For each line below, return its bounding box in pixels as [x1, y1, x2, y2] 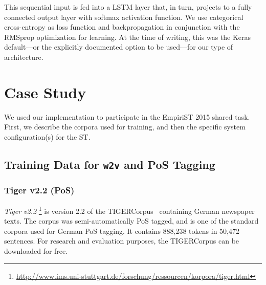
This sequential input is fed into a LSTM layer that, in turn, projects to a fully [4, 2, 252, 12]
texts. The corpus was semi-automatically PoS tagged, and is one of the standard [4, 215, 259, 226]
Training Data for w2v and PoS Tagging [4, 156, 215, 172]
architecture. [4, 51, 43, 62]
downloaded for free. [4, 246, 68, 256]
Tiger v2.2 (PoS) [4, 183, 75, 196]
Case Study [4, 81, 86, 102]
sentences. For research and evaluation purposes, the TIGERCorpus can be [4, 235, 239, 246]
